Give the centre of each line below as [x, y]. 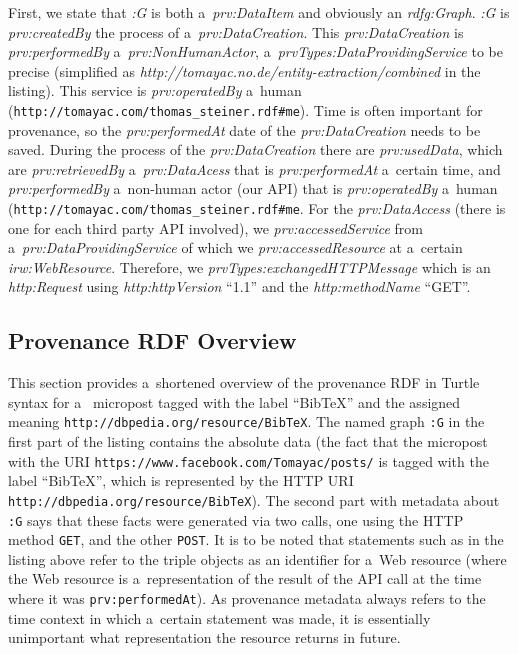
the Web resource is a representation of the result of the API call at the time [245, 578]
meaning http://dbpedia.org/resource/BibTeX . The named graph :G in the [246, 421]
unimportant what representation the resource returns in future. [204, 637]
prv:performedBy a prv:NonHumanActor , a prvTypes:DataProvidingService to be [255, 51]
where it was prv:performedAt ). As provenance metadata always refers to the [247, 598]
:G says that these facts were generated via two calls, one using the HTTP [236, 519]
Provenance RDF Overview [152, 340]
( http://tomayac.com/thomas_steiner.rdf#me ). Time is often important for [245, 109]
